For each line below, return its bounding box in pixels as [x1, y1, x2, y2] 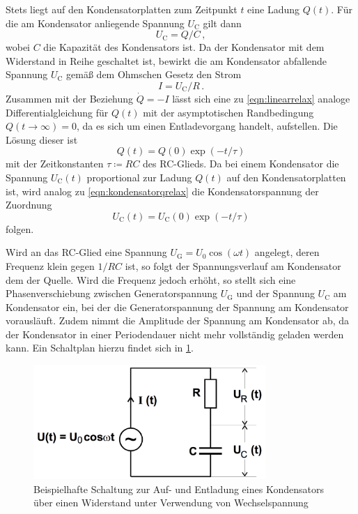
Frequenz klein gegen [6, 258, 95, 273]
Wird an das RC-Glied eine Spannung [6, 245, 167, 259]
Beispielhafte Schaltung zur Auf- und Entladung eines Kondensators [33, 481, 324, 496]
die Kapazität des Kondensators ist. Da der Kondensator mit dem [43, 40, 325, 54]
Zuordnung [6, 197, 52, 212]
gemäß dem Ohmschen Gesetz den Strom [66, 67, 242, 82]
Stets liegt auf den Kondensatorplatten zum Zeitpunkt [6, 2, 238, 16]
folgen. [6, 221, 34, 236]
